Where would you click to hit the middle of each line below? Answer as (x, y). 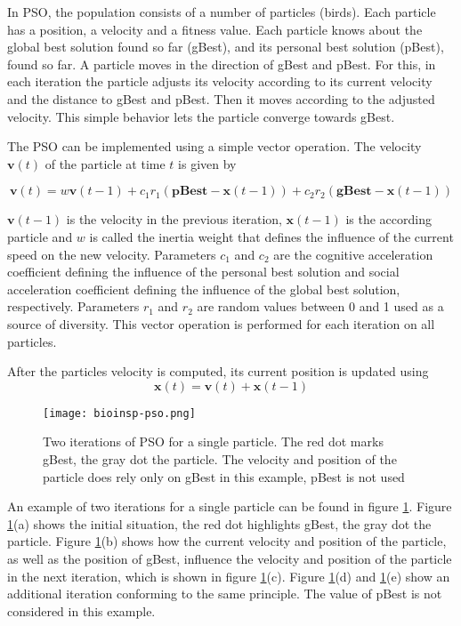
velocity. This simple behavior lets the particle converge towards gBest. (201, 116)
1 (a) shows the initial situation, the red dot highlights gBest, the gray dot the (219, 523)
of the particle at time (105, 163)
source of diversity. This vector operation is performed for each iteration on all (221, 323)
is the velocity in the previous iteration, (174, 219)
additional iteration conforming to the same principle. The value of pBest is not (225, 594)
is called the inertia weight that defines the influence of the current (271, 236)
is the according (388, 219)
